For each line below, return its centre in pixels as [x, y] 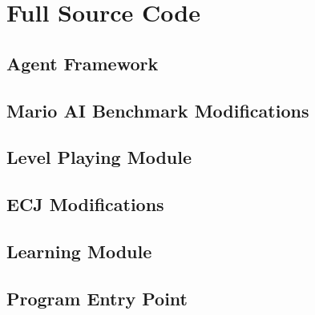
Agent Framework [83, 63]
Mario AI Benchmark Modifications [158, 110]
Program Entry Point [97, 298]
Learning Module [79, 251]
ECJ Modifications [85, 204]
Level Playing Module [99, 157]
